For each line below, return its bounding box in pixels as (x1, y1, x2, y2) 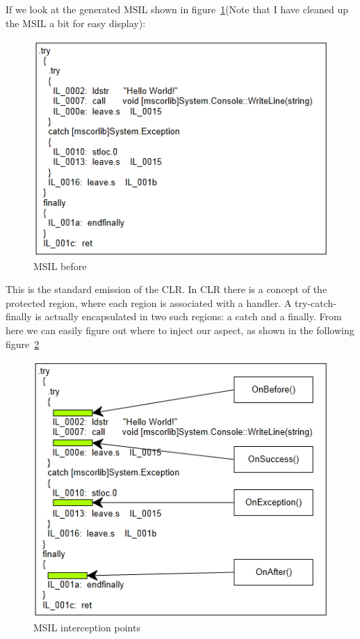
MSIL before (33, 258, 87, 273)
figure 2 (6, 336, 40, 351)
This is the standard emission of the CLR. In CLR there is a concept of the (6, 282, 327, 297)
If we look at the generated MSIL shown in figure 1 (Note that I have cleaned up (6, 2, 349, 16)
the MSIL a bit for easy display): (6, 15, 146, 30)
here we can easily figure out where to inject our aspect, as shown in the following (6, 323, 354, 338)
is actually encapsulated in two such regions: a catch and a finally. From (35, 309, 342, 324)
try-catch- (295, 295, 337, 310)
